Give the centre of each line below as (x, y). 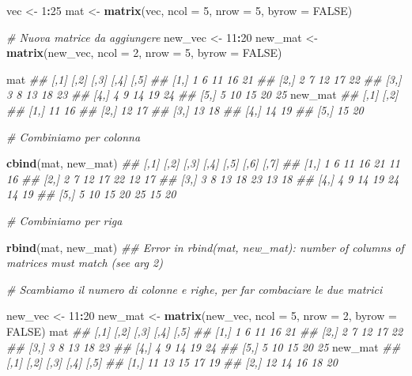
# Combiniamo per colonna (74, 136)
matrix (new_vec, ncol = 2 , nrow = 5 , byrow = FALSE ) (144, 53)
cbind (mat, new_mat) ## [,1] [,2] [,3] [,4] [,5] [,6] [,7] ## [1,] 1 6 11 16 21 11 (203, 163)
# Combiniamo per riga (64, 220)
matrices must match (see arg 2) (85, 263)
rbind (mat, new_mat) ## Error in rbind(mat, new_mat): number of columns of (205, 247)
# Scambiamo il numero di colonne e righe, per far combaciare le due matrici (195, 289)
